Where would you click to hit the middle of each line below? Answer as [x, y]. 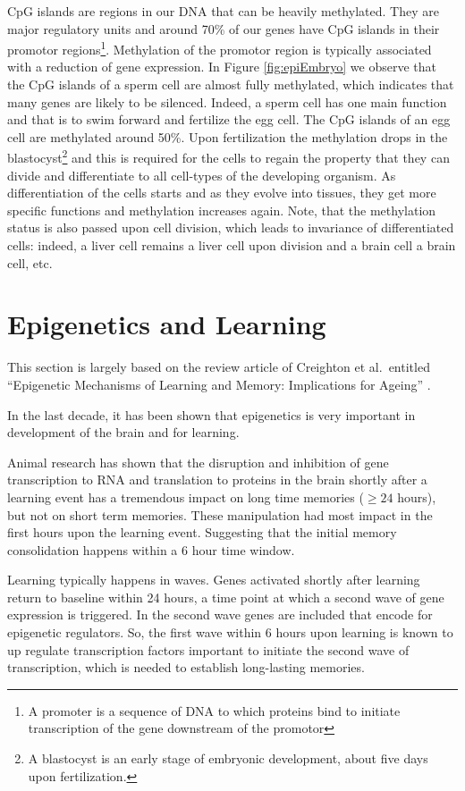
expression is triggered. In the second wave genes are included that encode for [220, 614]
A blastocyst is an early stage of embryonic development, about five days [228, 758]
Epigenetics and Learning [167, 324]
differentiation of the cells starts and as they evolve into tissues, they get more [222, 193]
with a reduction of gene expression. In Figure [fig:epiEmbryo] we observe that [222, 67]
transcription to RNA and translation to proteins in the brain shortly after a [217, 480]
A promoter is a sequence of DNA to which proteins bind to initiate [214, 710]
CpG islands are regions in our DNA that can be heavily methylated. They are [223, 11]
